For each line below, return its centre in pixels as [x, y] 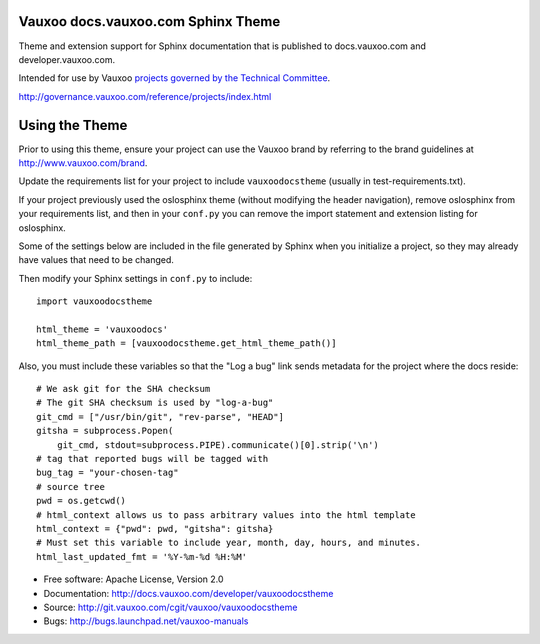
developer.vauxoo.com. [66, 59]
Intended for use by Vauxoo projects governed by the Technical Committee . [174, 78]
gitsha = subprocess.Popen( [105, 431]
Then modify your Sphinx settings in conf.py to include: [135, 278]
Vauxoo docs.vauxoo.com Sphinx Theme [149, 21]
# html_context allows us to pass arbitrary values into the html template [226, 514]
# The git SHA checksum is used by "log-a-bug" [155, 403]
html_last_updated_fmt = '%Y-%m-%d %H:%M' [142, 556]
